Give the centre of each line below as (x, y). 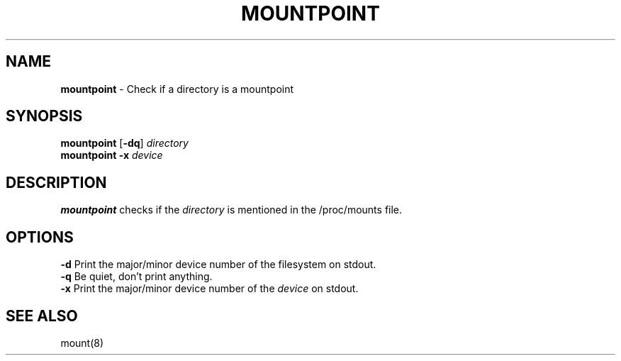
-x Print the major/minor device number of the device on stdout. (209, 289)
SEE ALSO (42, 316)
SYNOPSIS (44, 116)
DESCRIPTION (56, 182)
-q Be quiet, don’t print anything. (136, 277)
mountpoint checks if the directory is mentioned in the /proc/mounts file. (231, 210)
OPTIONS (40, 237)
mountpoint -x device (112, 155)
